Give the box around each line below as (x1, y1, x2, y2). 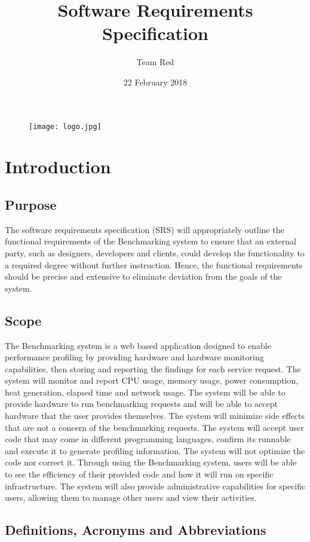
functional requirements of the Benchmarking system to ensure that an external (5, 235, 296, 247)
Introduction (5, 154, 111, 179)
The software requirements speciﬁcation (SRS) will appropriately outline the (5, 223, 284, 235)
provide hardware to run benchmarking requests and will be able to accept (5, 397, 278, 410)
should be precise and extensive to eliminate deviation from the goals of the (5, 270, 282, 283)
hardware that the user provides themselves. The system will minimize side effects (5, 409, 305, 422)
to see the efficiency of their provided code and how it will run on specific (5, 468, 274, 480)
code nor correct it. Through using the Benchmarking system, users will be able (5, 456, 297, 468)
